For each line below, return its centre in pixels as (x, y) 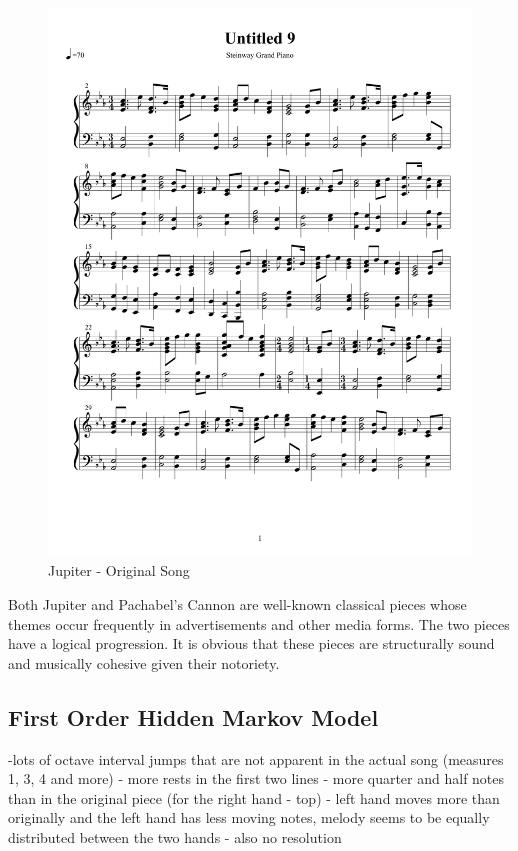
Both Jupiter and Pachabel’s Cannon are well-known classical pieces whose (237, 604)
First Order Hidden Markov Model (193, 716)
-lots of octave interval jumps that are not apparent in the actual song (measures (256, 758)
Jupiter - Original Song (119, 570)
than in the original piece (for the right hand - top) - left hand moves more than (254, 797)
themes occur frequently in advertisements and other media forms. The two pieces (259, 623)
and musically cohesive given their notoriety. (144, 662)
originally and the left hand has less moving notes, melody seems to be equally (249, 817)
